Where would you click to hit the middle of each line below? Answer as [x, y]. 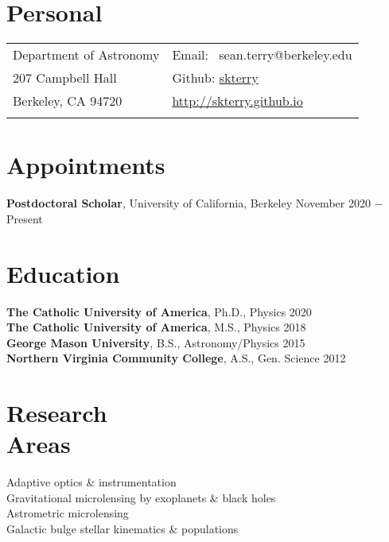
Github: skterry [215, 78]
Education [63, 273]
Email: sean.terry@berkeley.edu [262, 55]
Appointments [86, 165]
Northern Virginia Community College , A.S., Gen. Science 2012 [176, 358]
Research [57, 413]
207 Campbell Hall [65, 78]
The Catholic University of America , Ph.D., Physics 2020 [159, 311]
